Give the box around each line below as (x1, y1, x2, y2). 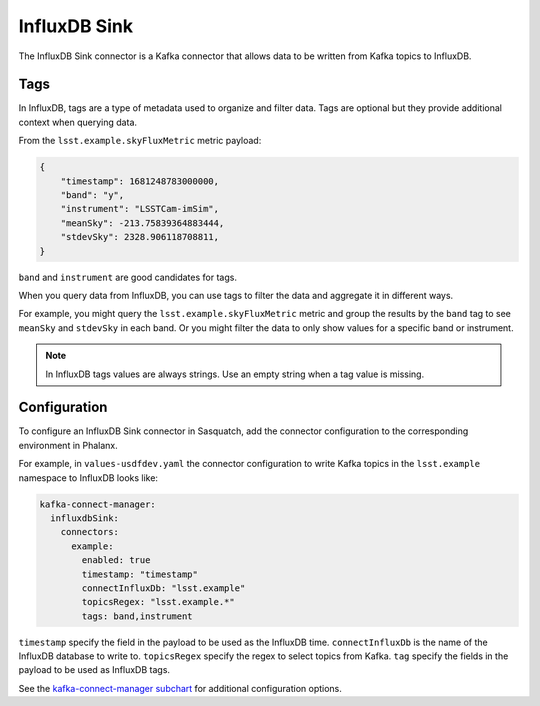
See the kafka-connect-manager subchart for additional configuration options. (18, 682, 342, 694)
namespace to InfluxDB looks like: (18, 471, 159, 484)
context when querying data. (18, 116, 138, 128)
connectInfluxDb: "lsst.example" (81, 582, 246, 594)
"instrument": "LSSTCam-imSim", (60, 203, 220, 215)
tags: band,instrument (81, 610, 194, 622)
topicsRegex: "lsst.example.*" (81, 596, 235, 608)
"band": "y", (60, 190, 125, 200)
